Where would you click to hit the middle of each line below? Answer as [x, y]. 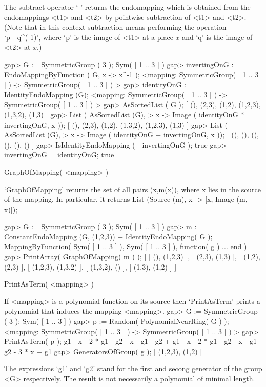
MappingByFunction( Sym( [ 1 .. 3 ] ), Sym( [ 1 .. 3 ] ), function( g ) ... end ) [126, 246]
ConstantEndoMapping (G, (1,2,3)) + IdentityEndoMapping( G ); [108, 236]
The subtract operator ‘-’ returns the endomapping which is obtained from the [127, 7]
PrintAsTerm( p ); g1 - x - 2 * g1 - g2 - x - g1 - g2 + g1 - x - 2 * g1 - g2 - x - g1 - [133, 341]
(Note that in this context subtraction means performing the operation [115, 27]
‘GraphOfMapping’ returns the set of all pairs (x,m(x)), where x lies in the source [132, 189]
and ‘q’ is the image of [217, 37]
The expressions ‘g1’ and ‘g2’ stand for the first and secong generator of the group [133, 368]
